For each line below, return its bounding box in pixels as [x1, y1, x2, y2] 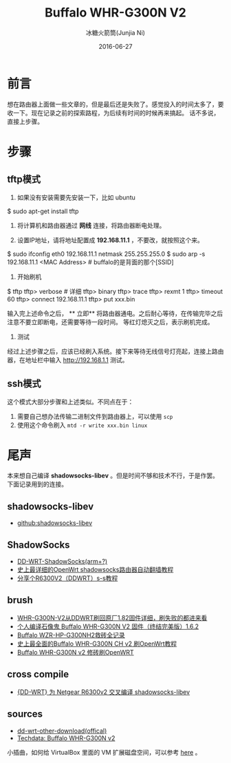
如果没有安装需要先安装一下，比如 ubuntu [16, 193, 135, 201]
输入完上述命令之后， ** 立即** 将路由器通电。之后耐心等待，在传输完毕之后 [7, 309, 223, 317]
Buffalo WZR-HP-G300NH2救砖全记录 [16, 631, 125, 639]
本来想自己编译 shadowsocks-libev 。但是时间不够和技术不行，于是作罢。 [7, 471, 219, 480]
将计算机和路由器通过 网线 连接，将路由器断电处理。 [16, 221, 166, 229]
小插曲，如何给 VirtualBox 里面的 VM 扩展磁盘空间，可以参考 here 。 [7, 748, 201, 756]
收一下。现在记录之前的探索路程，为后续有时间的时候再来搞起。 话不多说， [7, 108, 220, 117]
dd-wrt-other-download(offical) [16, 726, 107, 735]
